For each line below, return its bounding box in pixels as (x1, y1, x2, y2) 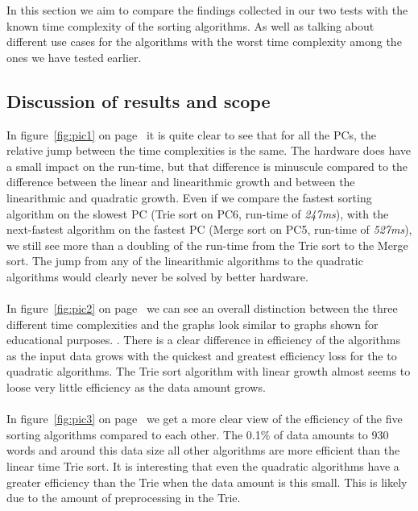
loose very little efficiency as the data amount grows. (6, 379, 266, 396)
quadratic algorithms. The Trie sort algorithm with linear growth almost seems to (6, 363, 411, 380)
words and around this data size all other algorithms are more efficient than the (6, 442, 400, 459)
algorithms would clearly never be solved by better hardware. (6, 268, 308, 285)
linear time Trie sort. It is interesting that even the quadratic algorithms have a (6, 458, 399, 475)
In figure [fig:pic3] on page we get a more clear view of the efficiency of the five (6, 410, 403, 427)
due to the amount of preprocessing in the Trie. (6, 489, 241, 506)
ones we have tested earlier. (6, 48, 142, 65)
